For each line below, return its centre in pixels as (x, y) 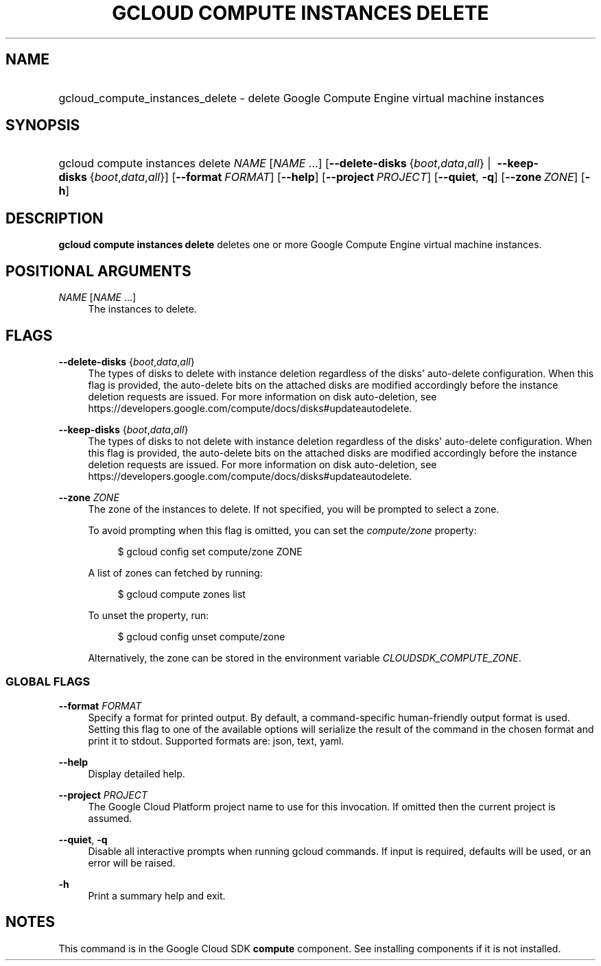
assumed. (110, 818)
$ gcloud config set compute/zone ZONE (210, 551)
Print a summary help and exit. (157, 895)
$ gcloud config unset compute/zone (201, 636)
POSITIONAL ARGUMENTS (98, 271)
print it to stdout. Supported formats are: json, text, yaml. (216, 740)
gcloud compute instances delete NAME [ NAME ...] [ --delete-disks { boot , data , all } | (275, 164)
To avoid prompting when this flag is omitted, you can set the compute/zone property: (282, 530)
